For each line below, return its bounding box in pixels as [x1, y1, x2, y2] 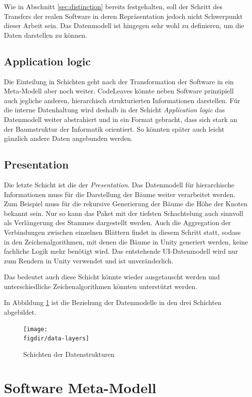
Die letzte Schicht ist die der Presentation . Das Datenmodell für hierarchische [4, 179, 235, 189]
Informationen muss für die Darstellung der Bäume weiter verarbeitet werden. [4, 189, 236, 199]
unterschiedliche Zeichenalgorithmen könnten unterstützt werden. [4, 281, 197, 291]
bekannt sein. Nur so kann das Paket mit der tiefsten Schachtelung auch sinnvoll [4, 208, 243, 218]
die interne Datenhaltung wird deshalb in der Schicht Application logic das [4, 105, 225, 115]
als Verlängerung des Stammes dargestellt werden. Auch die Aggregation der [4, 217, 231, 228]
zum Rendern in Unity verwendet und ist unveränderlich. [4, 255, 173, 265]
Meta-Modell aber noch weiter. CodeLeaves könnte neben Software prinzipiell [4, 86, 234, 96]
